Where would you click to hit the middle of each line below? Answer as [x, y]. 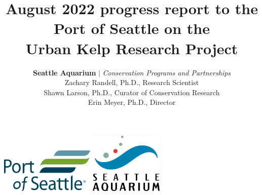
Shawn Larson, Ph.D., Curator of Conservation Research [132, 92]
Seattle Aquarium [64, 72]
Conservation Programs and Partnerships [167, 72]
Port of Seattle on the [132, 28]
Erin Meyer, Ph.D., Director [132, 102]
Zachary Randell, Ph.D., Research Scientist [132, 82]
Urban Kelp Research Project [132, 48]
